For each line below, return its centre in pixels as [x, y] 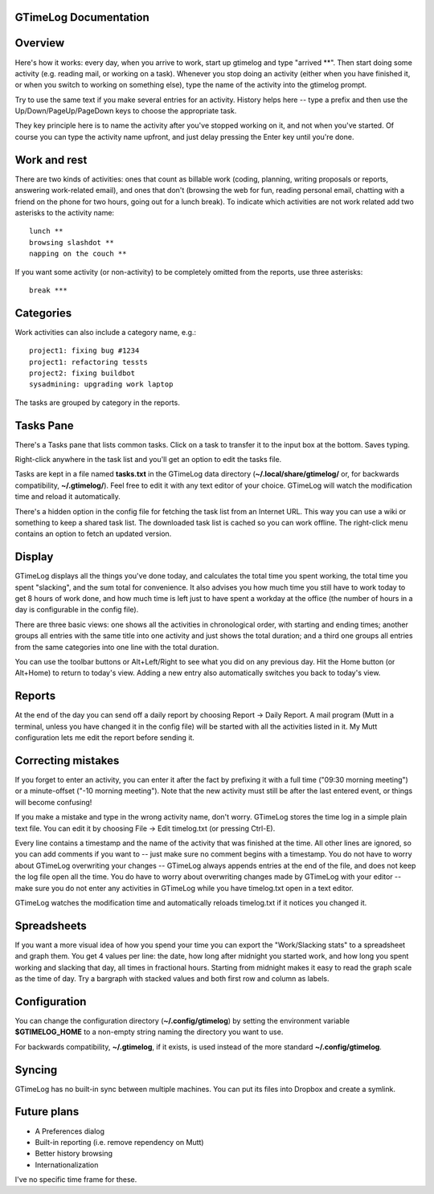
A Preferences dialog [70, 1131]
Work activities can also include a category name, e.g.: [106, 332]
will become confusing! [53, 802]
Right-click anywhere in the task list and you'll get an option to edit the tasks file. [148, 460]
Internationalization [67, 1164]
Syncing [36, 1070]
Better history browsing [74, 1154]
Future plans [47, 1112]
